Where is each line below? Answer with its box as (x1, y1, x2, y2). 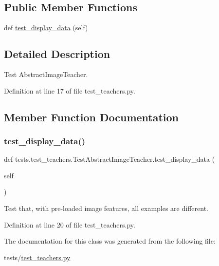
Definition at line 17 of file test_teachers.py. (4, 85, 135, 95)
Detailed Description (4, 46, 110, 61)
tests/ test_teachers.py (4, 252, 71, 262)
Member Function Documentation (4, 109, 179, 124)
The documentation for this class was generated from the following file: (4, 236, 216, 246)
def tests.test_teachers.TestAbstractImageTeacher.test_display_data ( (4, 154, 215, 164)
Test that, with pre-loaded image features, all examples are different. (4, 203, 208, 213)
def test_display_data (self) (4, 22, 88, 33)
